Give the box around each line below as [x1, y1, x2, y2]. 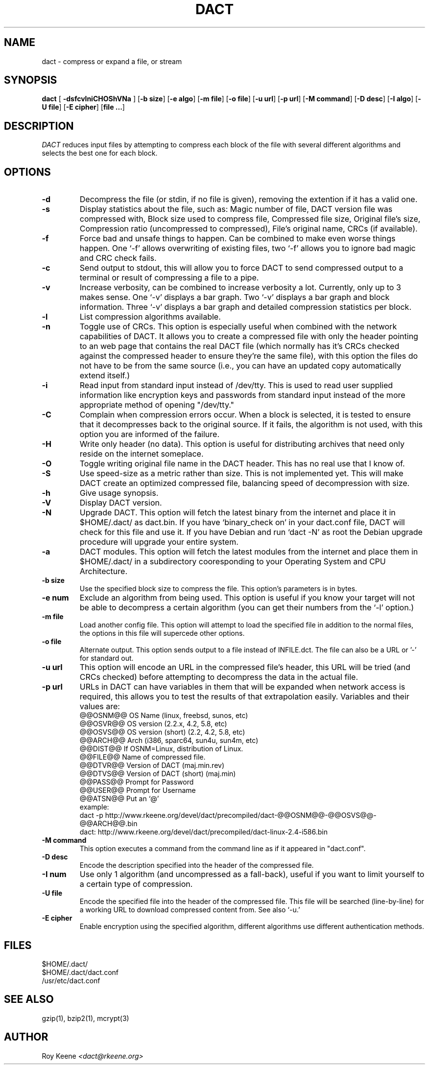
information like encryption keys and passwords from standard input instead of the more [79, 390, 405, 400]
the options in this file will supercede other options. [79, 629, 245, 638]
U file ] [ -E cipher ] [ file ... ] [42, 103, 125, 112]
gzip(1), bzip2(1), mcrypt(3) [42, 1014, 129, 1022]
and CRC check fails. [79, 253, 157, 263]
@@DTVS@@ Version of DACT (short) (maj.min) [79, 769, 236, 778]
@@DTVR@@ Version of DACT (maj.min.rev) [79, 761, 225, 770]
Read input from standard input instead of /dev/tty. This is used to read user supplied [79, 380, 393, 391]
